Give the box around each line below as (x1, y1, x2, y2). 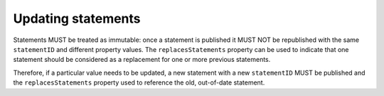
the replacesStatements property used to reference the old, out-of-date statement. (13, 78, 265, 87)
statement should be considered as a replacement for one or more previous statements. (13, 55, 271, 64)
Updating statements (13, 11, 142, 26)
